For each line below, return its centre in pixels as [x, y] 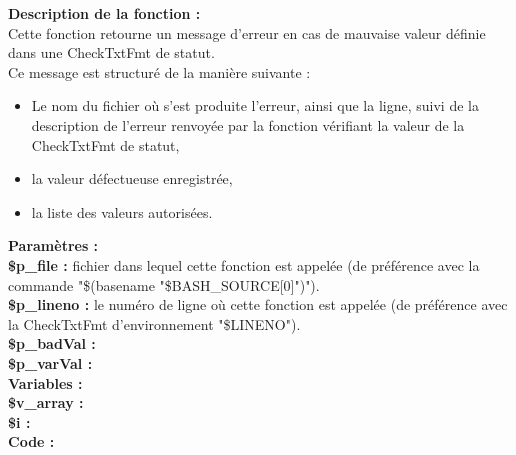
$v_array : [46, 402]
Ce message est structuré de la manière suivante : [159, 71]
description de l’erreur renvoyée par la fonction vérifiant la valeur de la [248, 124]
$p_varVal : [50, 362]
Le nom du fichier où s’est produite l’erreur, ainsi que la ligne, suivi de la [255, 105]
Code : [31, 441]
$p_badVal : [52, 343]
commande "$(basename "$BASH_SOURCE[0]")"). [164, 284]
